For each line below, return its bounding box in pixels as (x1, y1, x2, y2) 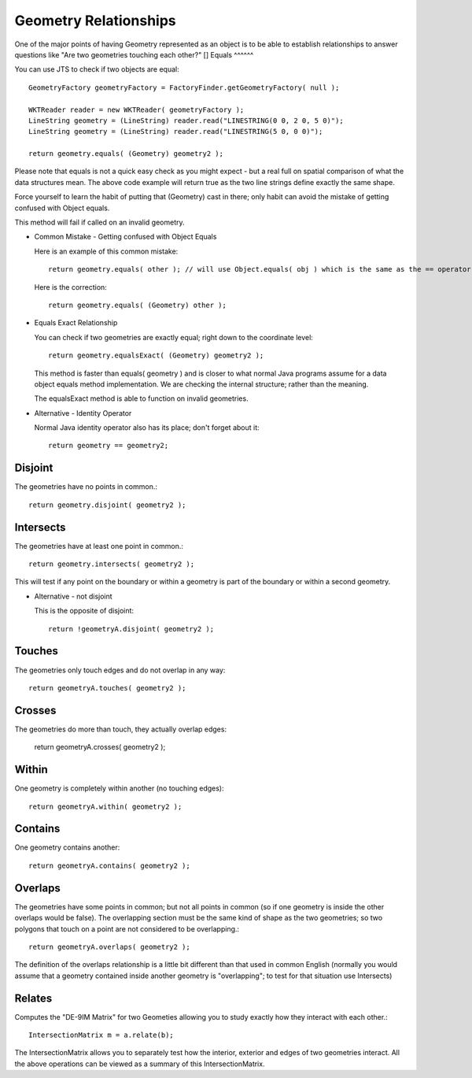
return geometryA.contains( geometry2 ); (28, 861, 190, 870)
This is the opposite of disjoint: (34, 606, 134, 616)
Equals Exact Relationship (34, 318, 118, 328)
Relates (14, 991, 53, 1005)
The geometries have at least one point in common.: (14, 541, 184, 550)
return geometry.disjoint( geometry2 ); (28, 500, 186, 509)
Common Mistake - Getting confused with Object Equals (34, 232, 217, 242)
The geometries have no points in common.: (14, 482, 157, 491)
